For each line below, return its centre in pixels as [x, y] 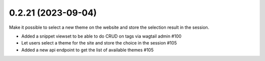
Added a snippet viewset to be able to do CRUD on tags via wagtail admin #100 [101, 36]
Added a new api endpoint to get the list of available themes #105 [88, 50]
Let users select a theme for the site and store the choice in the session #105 [99, 43]
